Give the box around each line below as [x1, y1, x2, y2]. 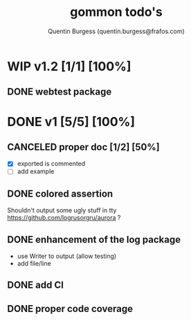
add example [17, 167, 55, 176]
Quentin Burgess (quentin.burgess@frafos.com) [48, 27, 185, 35]
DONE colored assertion [7, 187, 113, 199]
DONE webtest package [7, 86, 112, 98]
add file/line [17, 259, 52, 268]
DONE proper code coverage [7, 302, 134, 315]
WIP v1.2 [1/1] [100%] [7, 58, 131, 74]
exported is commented [17, 160, 86, 168]
